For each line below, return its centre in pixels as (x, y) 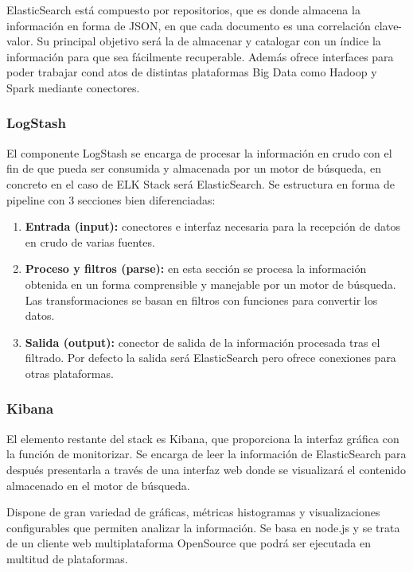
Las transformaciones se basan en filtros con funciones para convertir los (201, 300)
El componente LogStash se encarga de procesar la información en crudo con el (199, 152)
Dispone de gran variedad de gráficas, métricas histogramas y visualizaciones (193, 512)
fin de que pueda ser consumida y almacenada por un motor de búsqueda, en (194, 168)
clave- (388, 25)
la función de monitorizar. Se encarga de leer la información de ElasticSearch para (206, 454)
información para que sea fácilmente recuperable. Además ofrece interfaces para (200, 56)
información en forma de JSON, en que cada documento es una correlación (189, 25)
